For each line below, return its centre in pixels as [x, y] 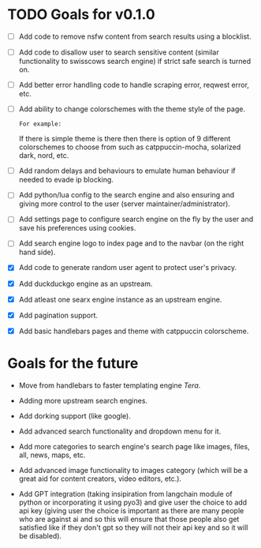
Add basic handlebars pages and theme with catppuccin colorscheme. [134, 331]
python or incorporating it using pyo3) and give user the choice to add [133, 502]
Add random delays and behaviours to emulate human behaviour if [127, 171]
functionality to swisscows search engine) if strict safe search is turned [135, 62]
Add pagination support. [58, 315]
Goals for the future [73, 363]
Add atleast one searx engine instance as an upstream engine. [120, 299]
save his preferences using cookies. [77, 228]
